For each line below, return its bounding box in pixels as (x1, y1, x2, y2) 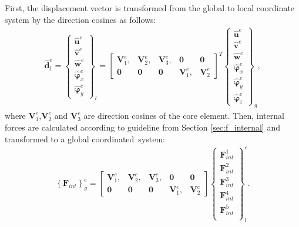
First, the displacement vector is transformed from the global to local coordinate (5, 2, 295, 14)
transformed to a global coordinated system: (5, 132, 165, 145)
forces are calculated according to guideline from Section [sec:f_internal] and (5, 121, 280, 133)
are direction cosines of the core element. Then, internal (83, 109, 284, 122)
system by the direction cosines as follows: (5, 13, 156, 25)
